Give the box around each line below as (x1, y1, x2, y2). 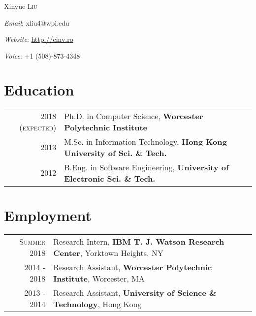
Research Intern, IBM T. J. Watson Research (53, 235, 224, 247)
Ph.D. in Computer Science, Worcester (64, 110, 203, 122)
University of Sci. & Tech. (64, 147, 167, 158)
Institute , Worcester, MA (53, 272, 145, 284)
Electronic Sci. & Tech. (64, 172, 156, 184)
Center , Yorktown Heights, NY (53, 247, 163, 258)
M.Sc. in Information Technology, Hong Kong (64, 135, 227, 147)
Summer (19, 235, 46, 247)
